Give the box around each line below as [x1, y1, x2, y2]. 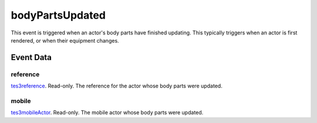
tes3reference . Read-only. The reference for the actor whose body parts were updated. [11, 82, 222, 90]
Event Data [11, 52, 52, 62]
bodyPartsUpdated [11, 9, 106, 22]
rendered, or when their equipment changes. [11, 37, 120, 44]
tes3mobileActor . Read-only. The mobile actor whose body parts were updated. [11, 109, 204, 116]
